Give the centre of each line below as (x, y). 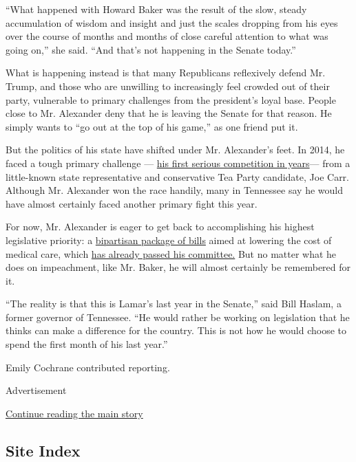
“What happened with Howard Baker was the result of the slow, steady (156, 9)
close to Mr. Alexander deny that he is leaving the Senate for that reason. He (169, 113)
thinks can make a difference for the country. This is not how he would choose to (176, 330)
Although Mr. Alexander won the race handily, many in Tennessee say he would (174, 190)
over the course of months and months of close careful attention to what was (167, 36)
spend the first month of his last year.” (87, 344)
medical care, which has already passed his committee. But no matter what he (171, 253)
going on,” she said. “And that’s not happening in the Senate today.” (151, 49)
